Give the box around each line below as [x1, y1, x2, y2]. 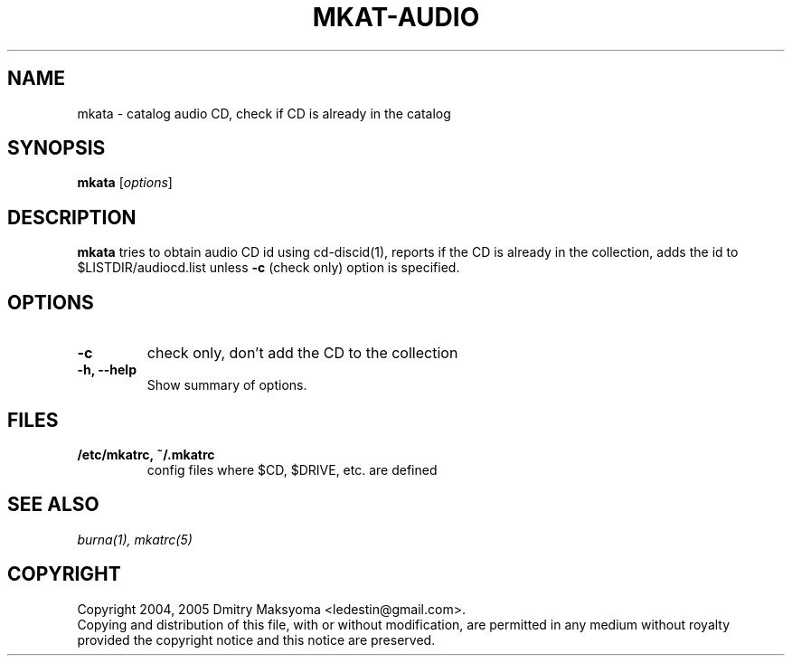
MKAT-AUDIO [312, 2, 480, 33]
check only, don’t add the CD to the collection [146, 344, 458, 363]
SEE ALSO [7, 493, 99, 516]
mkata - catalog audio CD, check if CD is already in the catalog [77, 105, 451, 121]
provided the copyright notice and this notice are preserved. [77, 631, 436, 648]
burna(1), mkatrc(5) [77, 531, 193, 547]
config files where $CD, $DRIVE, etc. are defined [146, 461, 438, 478]
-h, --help [77, 362, 137, 378]
